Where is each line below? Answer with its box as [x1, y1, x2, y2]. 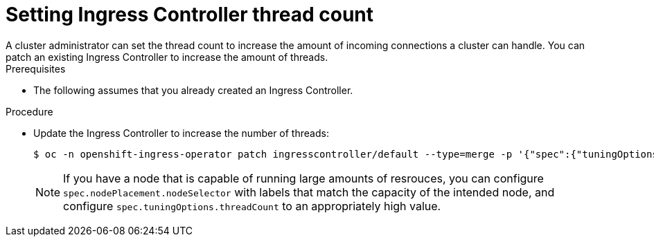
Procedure [6, 105, 53, 118]
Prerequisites [6, 62, 66, 75]
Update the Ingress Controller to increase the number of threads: [33, 127, 329, 139]
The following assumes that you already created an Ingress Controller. [33, 84, 353, 96]
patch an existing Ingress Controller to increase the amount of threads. [6, 50, 328, 63]
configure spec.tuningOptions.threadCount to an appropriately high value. [63, 198, 441, 213]
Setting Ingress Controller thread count [6, 3, 374, 26]
